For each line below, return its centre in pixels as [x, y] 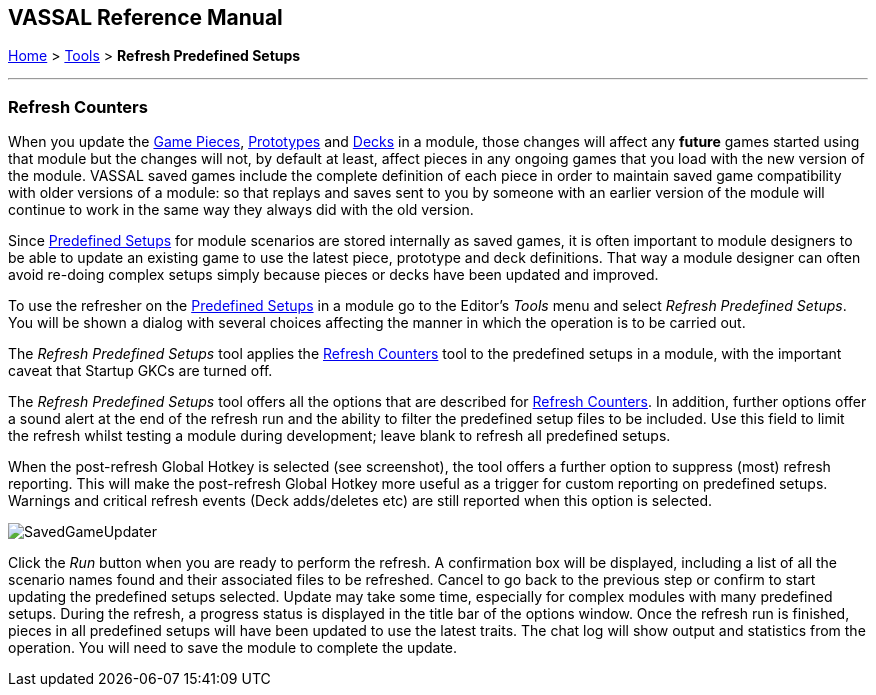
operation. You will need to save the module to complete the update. [233, 648]
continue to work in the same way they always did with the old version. [241, 210]
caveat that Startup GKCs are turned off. [140, 371]
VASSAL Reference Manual [145, 17]
